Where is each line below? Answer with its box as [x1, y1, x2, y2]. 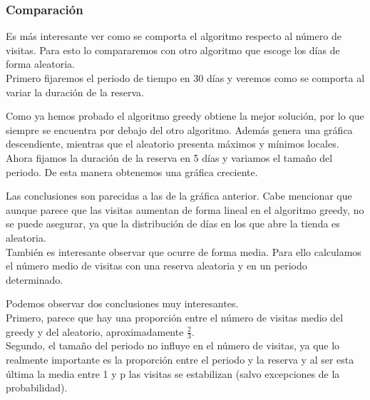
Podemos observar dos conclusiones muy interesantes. [6, 296, 239, 311]
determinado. [6, 272, 63, 287]
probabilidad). [6, 380, 68, 395]
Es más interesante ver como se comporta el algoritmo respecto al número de [6, 29, 341, 43]
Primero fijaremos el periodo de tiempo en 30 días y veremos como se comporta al [6, 71, 365, 85]
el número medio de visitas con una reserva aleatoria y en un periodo [6, 258, 307, 273]
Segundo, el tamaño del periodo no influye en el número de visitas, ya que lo [6, 338, 340, 353]
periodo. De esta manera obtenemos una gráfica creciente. [6, 164, 258, 179]
